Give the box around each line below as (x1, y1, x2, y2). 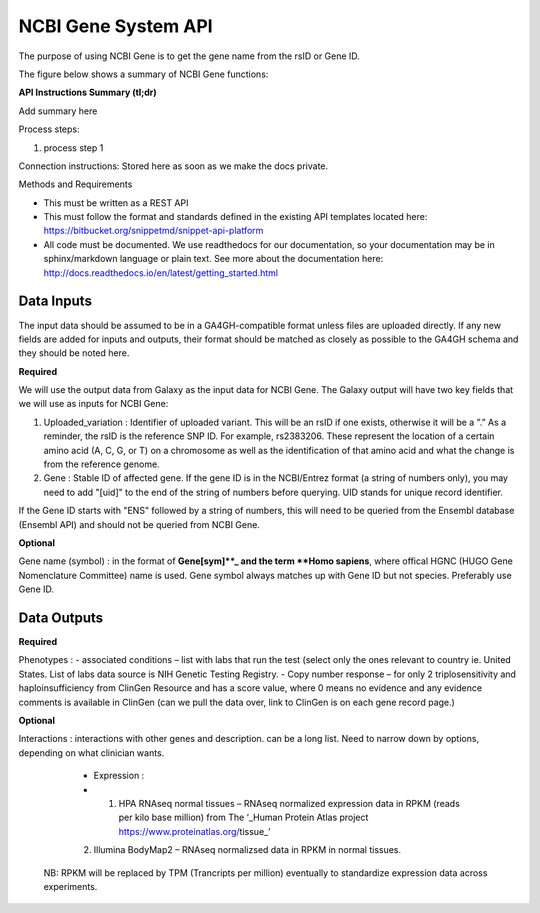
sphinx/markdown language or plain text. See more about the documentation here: (43, 253, 384, 265)
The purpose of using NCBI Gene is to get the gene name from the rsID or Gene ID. (18, 50, 360, 62)
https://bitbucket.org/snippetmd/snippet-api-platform (43, 225, 264, 237)
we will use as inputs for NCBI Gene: (18, 398, 169, 410)
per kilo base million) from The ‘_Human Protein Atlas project (118, 811, 369, 824)
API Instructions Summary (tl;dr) (18, 86, 157, 99)
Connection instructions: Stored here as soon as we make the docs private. (18, 160, 329, 172)
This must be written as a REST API (43, 196, 189, 209)
